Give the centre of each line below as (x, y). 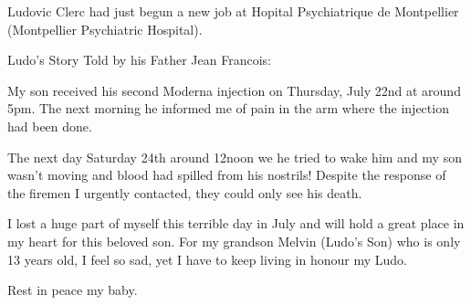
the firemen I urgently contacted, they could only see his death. (185, 192)
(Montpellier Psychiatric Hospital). (105, 29)
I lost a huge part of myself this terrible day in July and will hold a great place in (236, 223)
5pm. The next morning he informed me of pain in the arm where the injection (228, 108)
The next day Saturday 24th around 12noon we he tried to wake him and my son (235, 157)
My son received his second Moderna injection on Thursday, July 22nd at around (234, 90)
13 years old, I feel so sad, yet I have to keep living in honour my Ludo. (207, 259)
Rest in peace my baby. (73, 290)
